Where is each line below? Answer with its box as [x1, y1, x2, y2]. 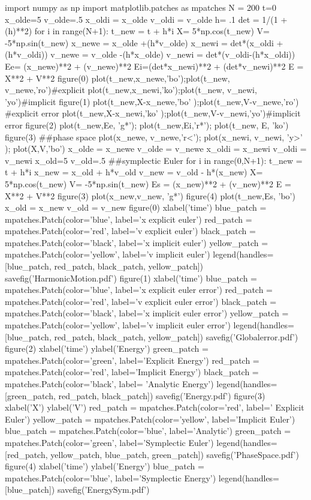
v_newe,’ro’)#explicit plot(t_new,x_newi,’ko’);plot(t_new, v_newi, [5, 83, 257, 96]
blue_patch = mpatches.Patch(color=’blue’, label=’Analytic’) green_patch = [5, 424, 291, 437]
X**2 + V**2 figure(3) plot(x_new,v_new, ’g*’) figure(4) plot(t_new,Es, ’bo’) [5, 189, 295, 202]
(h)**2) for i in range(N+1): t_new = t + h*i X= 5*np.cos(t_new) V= [5, 25, 270, 37]
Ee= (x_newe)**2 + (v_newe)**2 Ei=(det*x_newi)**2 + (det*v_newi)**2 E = [5, 59, 304, 72]
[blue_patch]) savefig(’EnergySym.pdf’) [5, 483, 150, 496]
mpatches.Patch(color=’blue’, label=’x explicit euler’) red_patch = [5, 212, 252, 225]
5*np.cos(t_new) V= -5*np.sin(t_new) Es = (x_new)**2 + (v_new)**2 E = [5, 177, 291, 190]
